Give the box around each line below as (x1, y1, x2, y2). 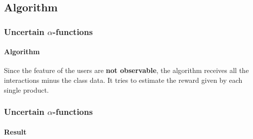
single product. (4, 84, 49, 95)
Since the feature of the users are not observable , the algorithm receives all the (4, 65, 249, 75)
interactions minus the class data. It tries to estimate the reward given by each (4, 75, 243, 85)
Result (4, 126, 27, 137)
